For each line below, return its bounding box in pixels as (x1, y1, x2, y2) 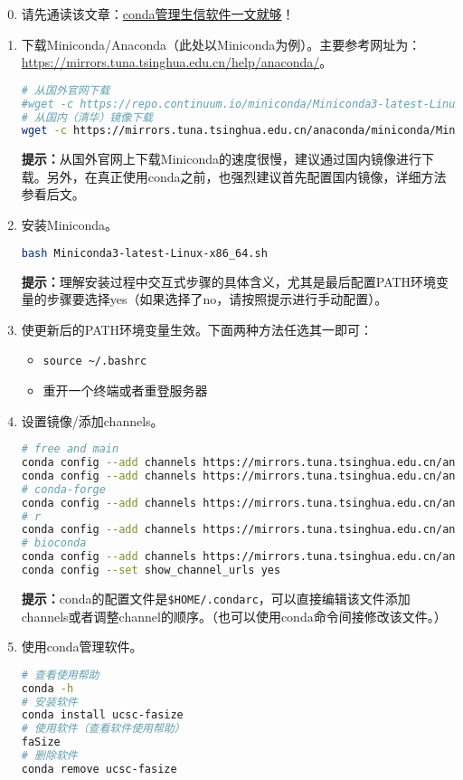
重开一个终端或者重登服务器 (43, 380, 208, 399)
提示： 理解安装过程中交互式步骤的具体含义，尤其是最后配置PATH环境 (21, 271, 437, 290)
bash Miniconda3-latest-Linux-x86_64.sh (21, 246, 268, 260)
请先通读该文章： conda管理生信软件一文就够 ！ (21, 5, 295, 23)
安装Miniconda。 (21, 215, 118, 234)
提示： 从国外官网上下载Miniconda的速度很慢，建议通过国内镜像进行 (21, 149, 421, 168)
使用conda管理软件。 (21, 637, 143, 656)
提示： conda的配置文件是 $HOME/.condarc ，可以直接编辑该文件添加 (21, 588, 411, 607)
